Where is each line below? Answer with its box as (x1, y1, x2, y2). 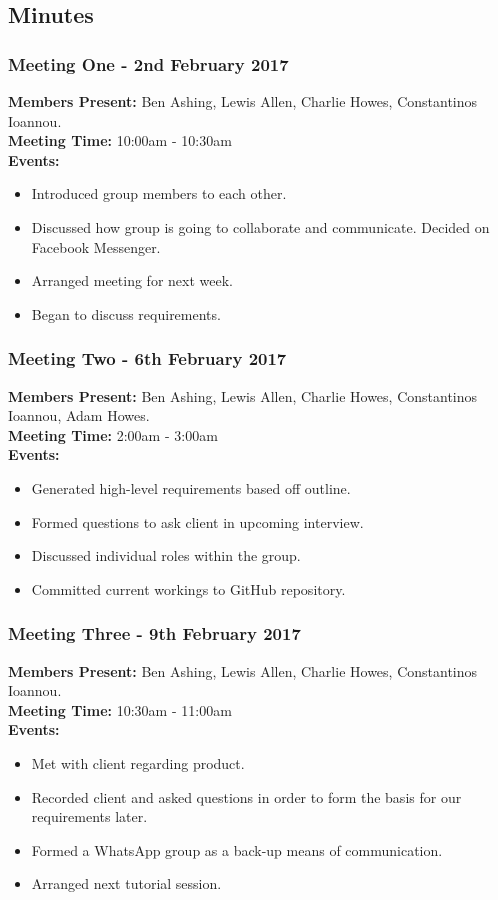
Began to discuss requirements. (31, 303, 221, 324)
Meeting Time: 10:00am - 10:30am (8, 130, 232, 151)
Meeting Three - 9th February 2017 (8, 621, 301, 646)
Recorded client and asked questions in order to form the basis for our (31, 786, 462, 807)
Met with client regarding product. (31, 752, 245, 773)
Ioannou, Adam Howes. (8, 405, 150, 426)
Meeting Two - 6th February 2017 (8, 346, 287, 371)
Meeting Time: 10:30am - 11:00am (8, 699, 232, 720)
